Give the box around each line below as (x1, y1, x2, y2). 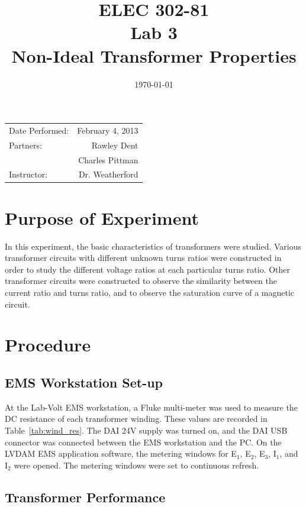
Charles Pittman (78, 153, 138, 166)
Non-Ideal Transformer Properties (11, 43, 297, 67)
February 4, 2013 (77, 124, 138, 136)
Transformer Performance (5, 487, 166, 506)
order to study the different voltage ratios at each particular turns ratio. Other (5, 263, 291, 275)
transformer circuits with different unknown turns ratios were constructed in (5, 251, 282, 264)
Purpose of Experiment (5, 205, 199, 230)
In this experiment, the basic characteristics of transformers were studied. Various (5, 240, 302, 252)
